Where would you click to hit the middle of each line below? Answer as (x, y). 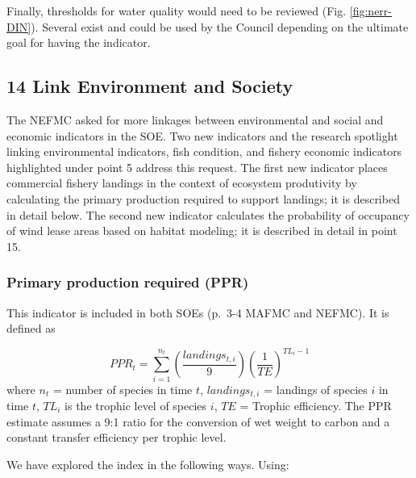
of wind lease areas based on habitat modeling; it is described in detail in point (202, 231)
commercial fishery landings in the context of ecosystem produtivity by (182, 183)
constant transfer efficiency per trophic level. (116, 437)
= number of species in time (123, 389)
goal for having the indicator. (79, 42)
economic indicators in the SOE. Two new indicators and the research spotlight (202, 135)
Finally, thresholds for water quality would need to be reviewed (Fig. (177, 10)
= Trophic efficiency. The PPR (316, 406)
